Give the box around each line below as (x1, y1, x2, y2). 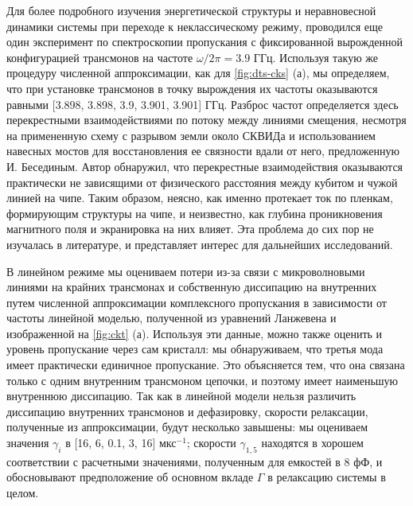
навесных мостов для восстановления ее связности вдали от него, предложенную (6, 142, 399, 159)
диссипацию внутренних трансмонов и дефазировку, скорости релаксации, (6, 403, 368, 419)
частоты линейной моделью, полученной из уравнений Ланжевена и (6, 309, 337, 326)
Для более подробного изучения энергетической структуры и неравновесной (6, 2, 376, 18)
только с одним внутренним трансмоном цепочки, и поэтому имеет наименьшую (6, 372, 399, 388)
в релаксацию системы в (267, 469, 386, 485)
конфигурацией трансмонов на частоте (6, 49, 193, 65)
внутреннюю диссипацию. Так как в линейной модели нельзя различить (6, 387, 357, 404)
